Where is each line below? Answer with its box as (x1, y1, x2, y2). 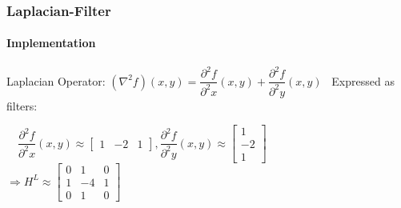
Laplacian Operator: (6, 72, 106, 89)
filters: (6, 97, 38, 114)
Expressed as (331, 72, 395, 89)
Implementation (6, 34, 96, 51)
